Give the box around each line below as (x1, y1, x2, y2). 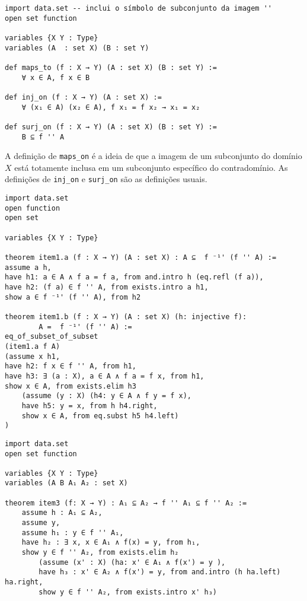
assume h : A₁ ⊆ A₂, (21, 508, 103, 517)
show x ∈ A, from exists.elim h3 (5, 381, 136, 390)
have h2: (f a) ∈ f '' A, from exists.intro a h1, (5, 283, 209, 291)
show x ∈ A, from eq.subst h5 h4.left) (21, 411, 179, 420)
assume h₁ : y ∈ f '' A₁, (21, 528, 124, 537)
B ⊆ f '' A (21, 132, 65, 141)
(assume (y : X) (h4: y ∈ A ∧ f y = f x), (21, 392, 191, 400)
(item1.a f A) (5, 342, 60, 351)
